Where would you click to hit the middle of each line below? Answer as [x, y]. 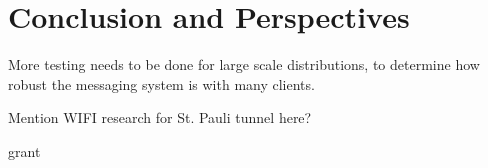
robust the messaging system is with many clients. [161, 83]
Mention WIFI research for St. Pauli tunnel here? [160, 117]
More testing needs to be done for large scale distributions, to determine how [244, 64]
